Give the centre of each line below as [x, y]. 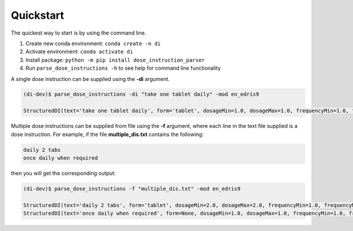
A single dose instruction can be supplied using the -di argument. [90, 79]
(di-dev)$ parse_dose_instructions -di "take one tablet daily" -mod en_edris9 [141, 94]
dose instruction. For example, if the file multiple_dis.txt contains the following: [107, 134]
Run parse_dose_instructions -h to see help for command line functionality [123, 68]
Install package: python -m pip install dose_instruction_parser [115, 60]
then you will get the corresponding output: [63, 173]
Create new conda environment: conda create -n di [93, 43]
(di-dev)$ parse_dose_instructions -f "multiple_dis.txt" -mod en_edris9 [132, 188]
